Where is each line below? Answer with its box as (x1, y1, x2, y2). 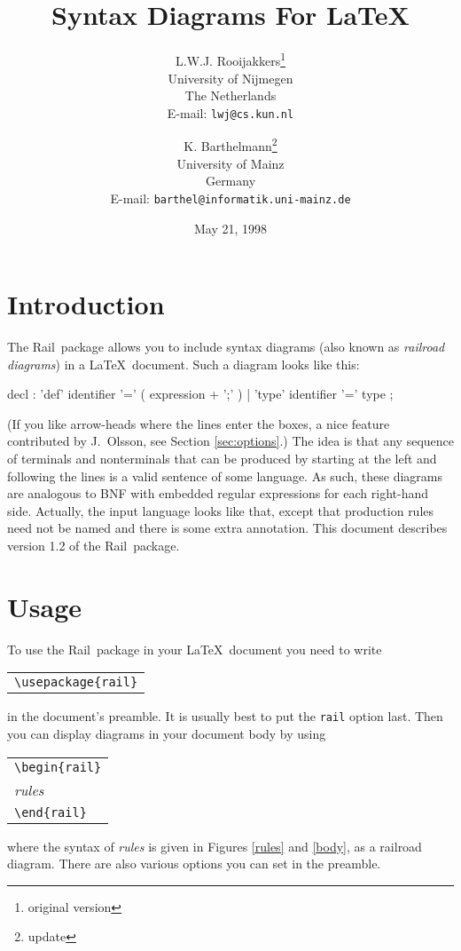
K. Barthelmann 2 (184, 134, 277, 155)
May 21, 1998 (193, 218, 268, 237)
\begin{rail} (14, 759, 102, 774)
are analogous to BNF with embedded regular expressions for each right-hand (7, 484, 428, 503)
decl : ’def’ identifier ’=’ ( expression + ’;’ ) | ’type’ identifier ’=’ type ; (7, 384, 394, 403)
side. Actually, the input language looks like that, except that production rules (7, 501, 434, 519)
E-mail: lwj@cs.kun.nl (167, 103, 294, 122)
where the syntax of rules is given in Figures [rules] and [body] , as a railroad (7, 836, 422, 855)
